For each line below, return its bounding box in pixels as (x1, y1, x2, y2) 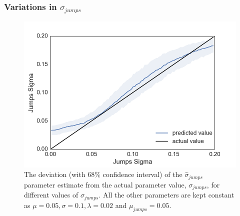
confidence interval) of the (102, 169, 182, 179)
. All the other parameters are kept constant (98, 189, 234, 200)
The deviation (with (24, 169, 85, 179)
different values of (24, 189, 78, 200)
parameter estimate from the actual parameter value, (24, 179, 186, 189)
